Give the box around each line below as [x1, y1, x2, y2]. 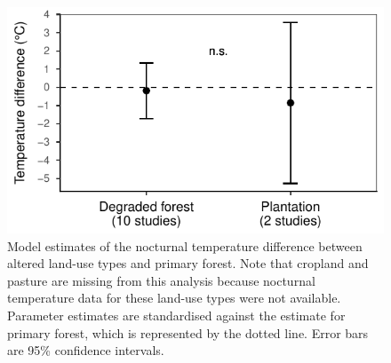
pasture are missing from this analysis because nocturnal [7, 271, 315, 289]
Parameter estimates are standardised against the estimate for [7, 306, 346, 325]
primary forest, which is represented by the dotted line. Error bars [7, 323, 369, 342]
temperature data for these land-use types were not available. [7, 288, 341, 307]
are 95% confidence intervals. [7, 341, 164, 359]
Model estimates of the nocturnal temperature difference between [7, 236, 363, 255]
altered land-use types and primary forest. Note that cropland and [7, 254, 369, 272]
